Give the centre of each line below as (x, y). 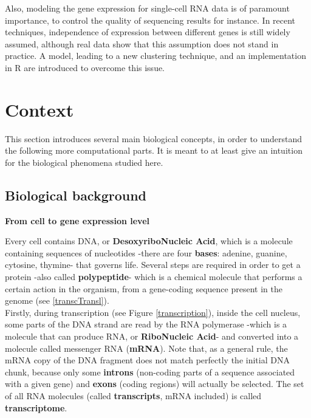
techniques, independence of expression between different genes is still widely (148, 32)
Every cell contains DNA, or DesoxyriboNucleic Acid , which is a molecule (149, 241)
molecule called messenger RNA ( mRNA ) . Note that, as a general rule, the (146, 348)
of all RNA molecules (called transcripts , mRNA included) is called (133, 395)
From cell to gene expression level (77, 220)
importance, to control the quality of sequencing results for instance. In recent (150, 20)
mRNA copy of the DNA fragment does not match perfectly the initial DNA (147, 360)
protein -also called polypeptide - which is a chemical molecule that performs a (154, 277)
